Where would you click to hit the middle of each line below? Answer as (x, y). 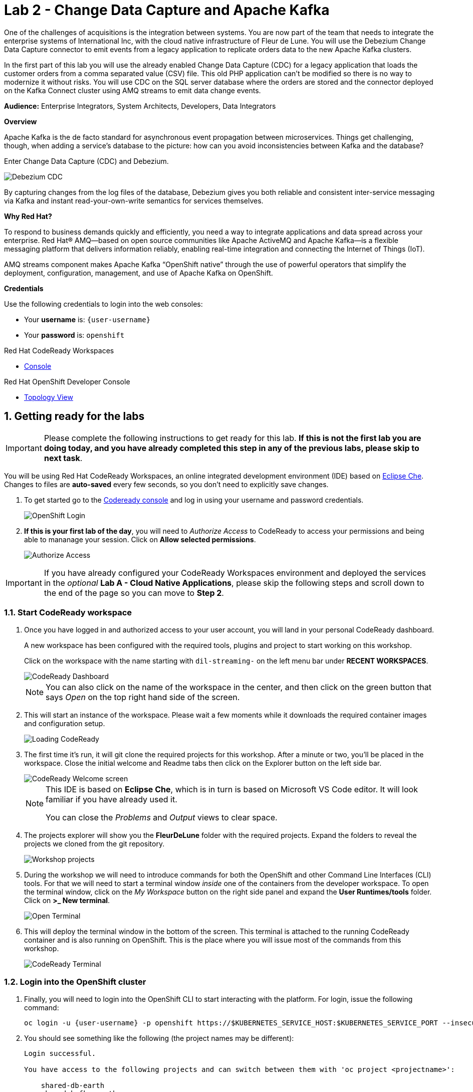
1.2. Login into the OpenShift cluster (75, 981)
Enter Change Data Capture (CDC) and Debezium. (86, 161)
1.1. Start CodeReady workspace (68, 612)
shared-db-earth (73, 1086)
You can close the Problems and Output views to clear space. (162, 818)
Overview (21, 121)
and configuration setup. (65, 724)
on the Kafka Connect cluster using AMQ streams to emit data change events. (133, 90)
